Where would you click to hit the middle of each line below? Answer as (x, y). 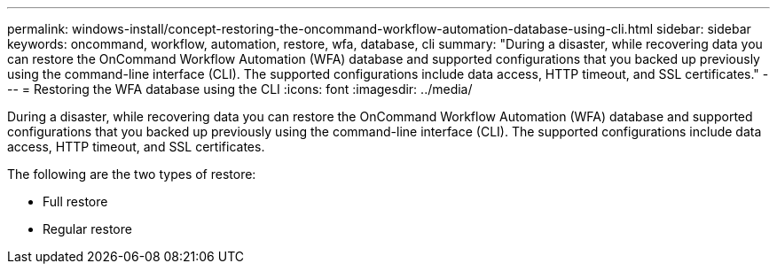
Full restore (75, 201)
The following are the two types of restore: (132, 174)
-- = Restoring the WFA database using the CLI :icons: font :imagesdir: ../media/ (240, 89)
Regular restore (87, 229)
